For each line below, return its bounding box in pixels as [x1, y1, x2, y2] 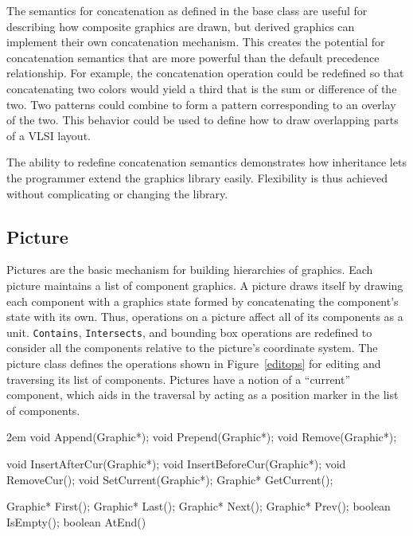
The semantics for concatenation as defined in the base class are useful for [6, 2, 368, 18]
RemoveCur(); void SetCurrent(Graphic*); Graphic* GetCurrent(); [6, 471, 333, 487]
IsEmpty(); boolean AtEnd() [6, 513, 146, 530]
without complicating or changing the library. [6, 185, 228, 201]
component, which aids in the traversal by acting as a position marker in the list [6, 386, 399, 403]
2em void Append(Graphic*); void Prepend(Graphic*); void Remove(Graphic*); [6, 428, 397, 445]
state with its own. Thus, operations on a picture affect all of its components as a [6, 308, 403, 325]
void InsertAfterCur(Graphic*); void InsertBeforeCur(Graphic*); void [6, 455, 346, 471]
